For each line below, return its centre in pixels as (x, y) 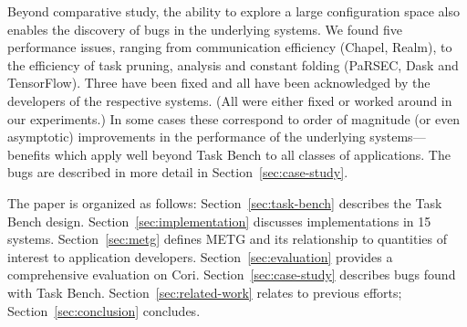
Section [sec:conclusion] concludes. (104, 310)
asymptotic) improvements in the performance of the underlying (187, 137)
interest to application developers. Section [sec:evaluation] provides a (200, 256)
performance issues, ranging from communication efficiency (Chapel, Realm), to (230, 47)
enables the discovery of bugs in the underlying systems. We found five (205, 29)
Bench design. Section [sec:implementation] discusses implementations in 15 (219, 221)
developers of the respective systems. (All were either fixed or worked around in (230, 100)
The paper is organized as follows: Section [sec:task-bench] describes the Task (225, 202)
